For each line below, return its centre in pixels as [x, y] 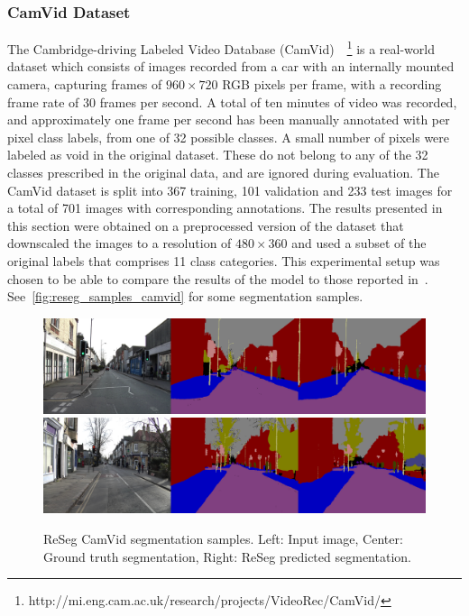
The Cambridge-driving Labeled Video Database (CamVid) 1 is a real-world [221, 47]
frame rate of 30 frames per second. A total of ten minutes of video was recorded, [232, 101]
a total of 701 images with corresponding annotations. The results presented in [225, 208]
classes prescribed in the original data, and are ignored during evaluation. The [223, 173]
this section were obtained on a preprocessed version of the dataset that [206, 225]
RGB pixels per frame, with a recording [332, 84]
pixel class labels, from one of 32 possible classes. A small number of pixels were [229, 137]
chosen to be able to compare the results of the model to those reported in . [218, 278]
